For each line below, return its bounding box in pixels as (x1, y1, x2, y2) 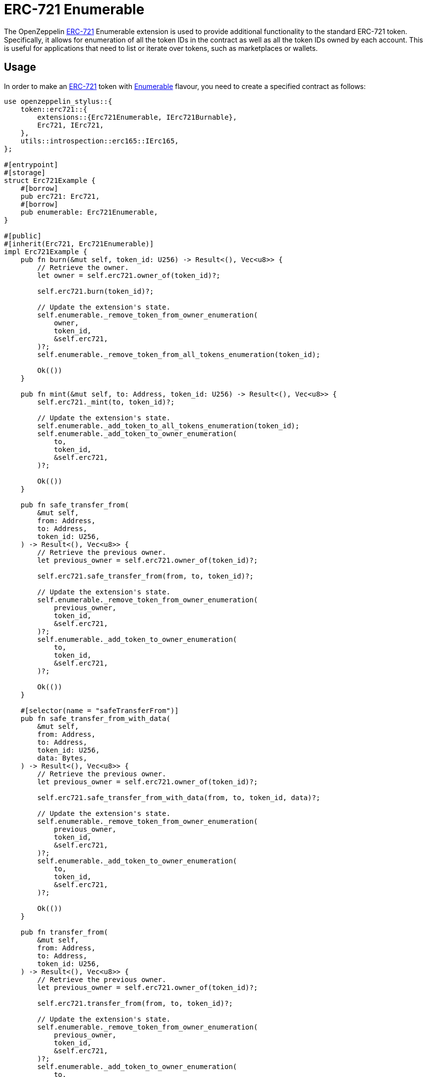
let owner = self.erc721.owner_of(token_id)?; (37, 271, 221, 279)
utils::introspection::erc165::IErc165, (20, 136, 179, 145)
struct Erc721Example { (4, 176, 96, 184)
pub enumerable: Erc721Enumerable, (20, 208, 158, 216)
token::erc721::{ (20, 105, 87, 113)
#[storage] (4, 168, 46, 177)
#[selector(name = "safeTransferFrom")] (20, 706, 179, 715)
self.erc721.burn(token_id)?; (37, 287, 154, 295)
